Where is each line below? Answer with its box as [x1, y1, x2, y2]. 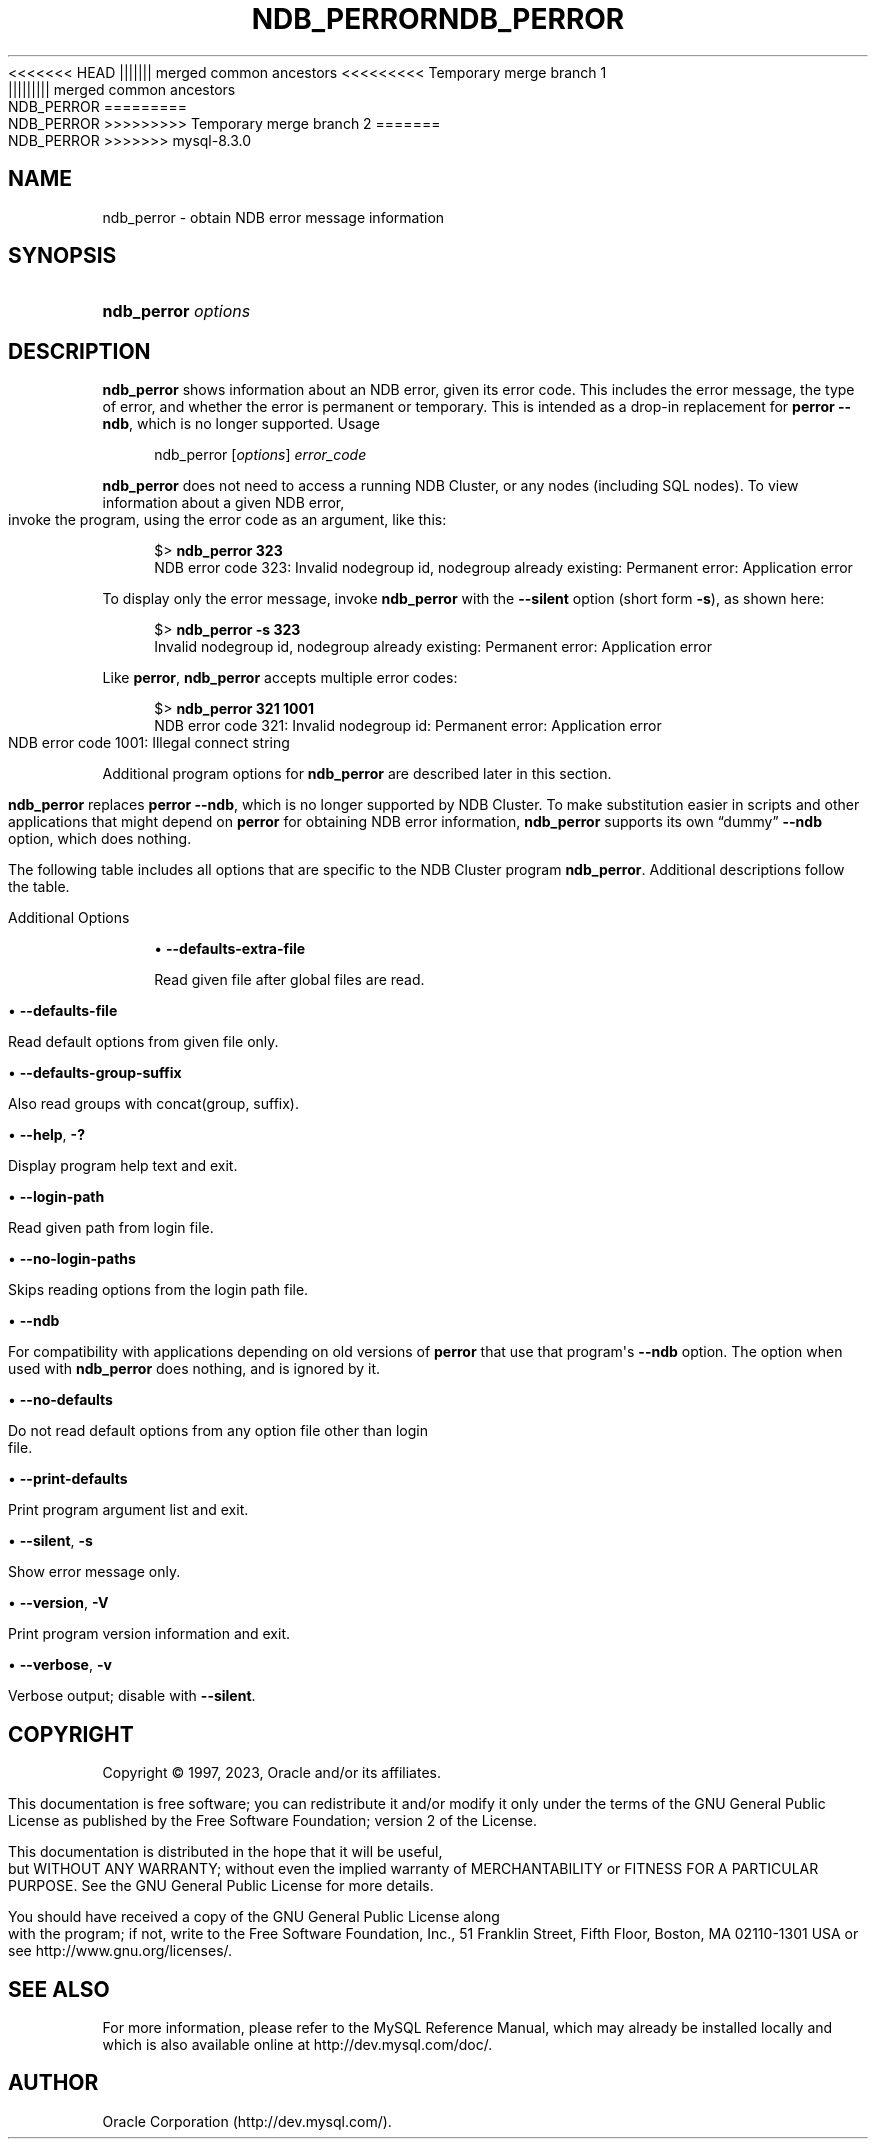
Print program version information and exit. [8, 1625, 291, 1643]
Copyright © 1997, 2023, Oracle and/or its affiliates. [102, 1764, 442, 1782]
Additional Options [8, 909, 130, 927]
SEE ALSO [8, 1976, 110, 2002]
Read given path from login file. [8, 1219, 214, 1237]
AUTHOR [8, 2070, 99, 2096]
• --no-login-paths [8, 1250, 136, 1268]
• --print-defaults [8, 1470, 128, 1488]
